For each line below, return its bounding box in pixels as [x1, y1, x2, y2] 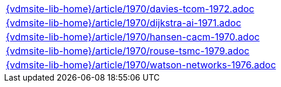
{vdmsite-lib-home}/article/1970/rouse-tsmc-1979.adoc [6, 45, 250, 57]
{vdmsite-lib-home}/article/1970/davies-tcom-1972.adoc [6, 3, 255, 15]
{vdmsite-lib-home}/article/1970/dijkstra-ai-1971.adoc [6, 17, 241, 29]
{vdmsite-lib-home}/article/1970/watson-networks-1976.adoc [6, 59, 276, 71]
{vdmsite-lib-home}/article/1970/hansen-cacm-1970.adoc [6, 31, 260, 43]
